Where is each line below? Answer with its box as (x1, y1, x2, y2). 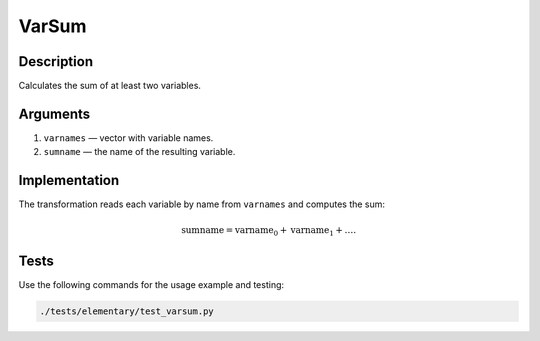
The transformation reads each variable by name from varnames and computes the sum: (18, 198, 385, 210)
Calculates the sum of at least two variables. (18, 80, 202, 92)
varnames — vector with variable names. (43, 131, 214, 144)
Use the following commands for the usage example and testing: (18, 278, 285, 290)
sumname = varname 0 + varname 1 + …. (181, 225, 357, 239)
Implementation (18, 172, 120, 189)
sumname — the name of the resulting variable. (43, 146, 236, 158)
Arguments (18, 105, 91, 122)
